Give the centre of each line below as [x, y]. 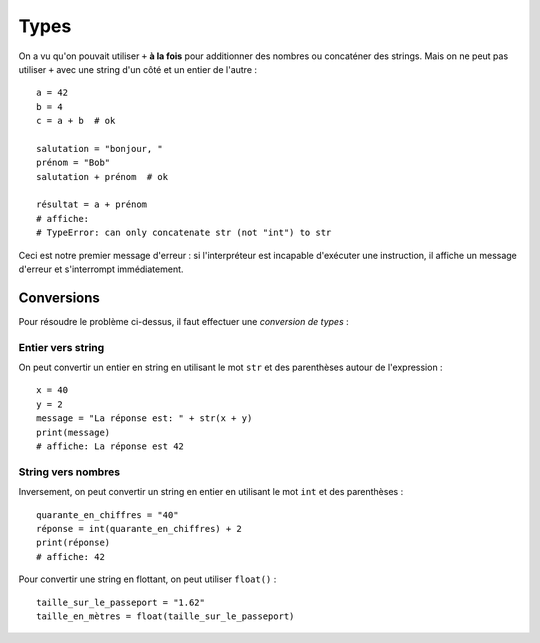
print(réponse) [73, 543]
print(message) [73, 432]
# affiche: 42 [70, 556]
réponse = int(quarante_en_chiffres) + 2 [139, 528]
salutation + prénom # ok [102, 176]
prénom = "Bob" [73, 163]
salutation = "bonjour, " [100, 148]
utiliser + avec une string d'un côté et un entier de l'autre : [138, 69]
